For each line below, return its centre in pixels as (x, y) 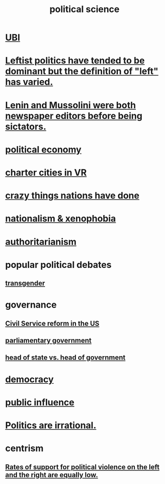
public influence (40, 402)
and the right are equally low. (52, 475)
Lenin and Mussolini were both (71, 105)
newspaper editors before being (74, 116)
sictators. (26, 126)
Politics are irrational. (51, 425)
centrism (24, 448)
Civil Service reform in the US (52, 323)
